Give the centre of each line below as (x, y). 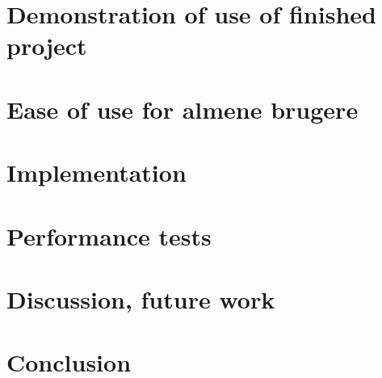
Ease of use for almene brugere (183, 109)
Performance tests (109, 235)
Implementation (97, 172)
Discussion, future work (141, 298)
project (47, 46)
